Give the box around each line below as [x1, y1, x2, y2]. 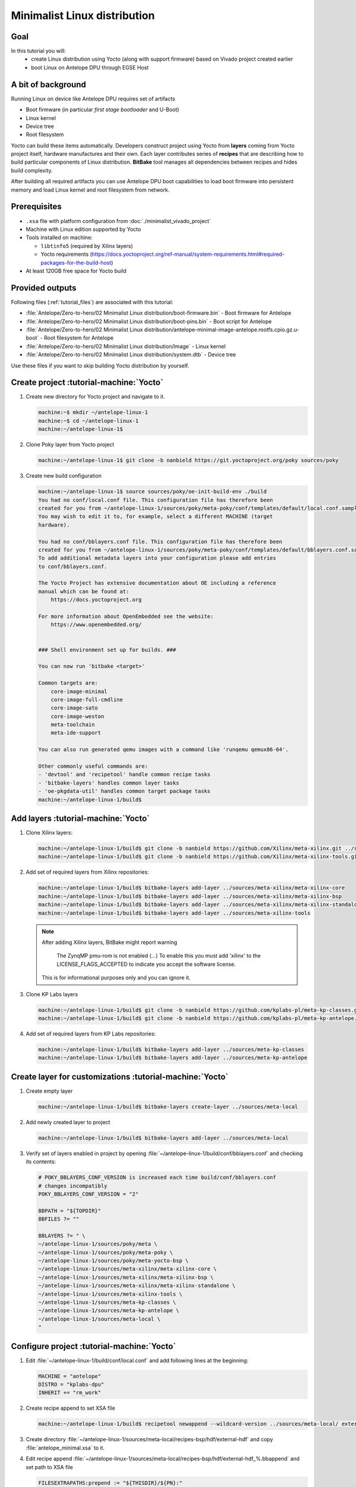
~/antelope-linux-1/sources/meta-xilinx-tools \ [38, 1291, 183, 1297]
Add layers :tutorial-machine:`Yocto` [11, 814, 150, 824]
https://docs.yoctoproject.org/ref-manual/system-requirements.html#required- [91, 250, 285, 258]
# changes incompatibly [38, 1182, 108, 1189]
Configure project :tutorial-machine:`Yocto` [11, 1341, 176, 1351]
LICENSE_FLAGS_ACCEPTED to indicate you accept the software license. [56, 961, 236, 968]
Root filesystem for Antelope [43, 334, 114, 341]
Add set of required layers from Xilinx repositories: [26, 868, 150, 876]
